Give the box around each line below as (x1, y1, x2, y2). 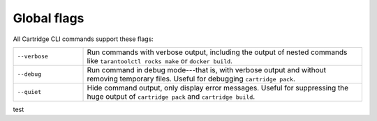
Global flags (13, 10, 84, 26)
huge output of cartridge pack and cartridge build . (87, 91, 256, 101)
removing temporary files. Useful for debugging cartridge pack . (87, 74, 296, 83)
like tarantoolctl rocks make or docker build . (87, 56, 233, 65)
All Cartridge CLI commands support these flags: (13, 35, 154, 43)
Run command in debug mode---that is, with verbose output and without (87, 65, 326, 74)
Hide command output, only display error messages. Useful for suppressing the (87, 83, 349, 92)
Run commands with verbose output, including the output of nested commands (87, 47, 348, 57)
